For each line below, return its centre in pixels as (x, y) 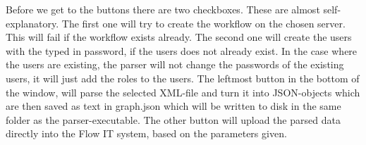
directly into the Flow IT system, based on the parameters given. (146, 133)
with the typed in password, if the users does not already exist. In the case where (182, 50)
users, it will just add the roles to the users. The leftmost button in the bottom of (183, 78)
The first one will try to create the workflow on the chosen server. (203, 23)
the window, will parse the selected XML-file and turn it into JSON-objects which (183, 92)
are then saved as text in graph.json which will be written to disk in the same (173, 106)
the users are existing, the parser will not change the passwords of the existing (175, 64)
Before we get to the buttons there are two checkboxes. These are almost (163, 9)
